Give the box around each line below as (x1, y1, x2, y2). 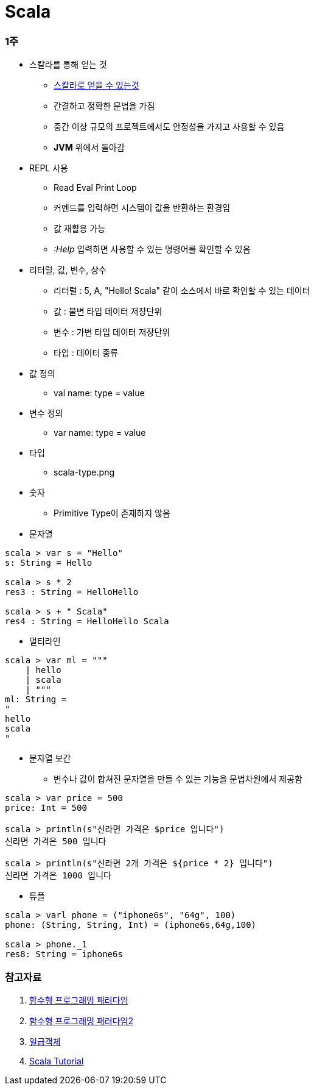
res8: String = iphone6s (5, 949, 123, 960)
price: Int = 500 (5, 803, 87, 813)
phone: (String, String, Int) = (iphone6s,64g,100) (5, 920, 257, 930)
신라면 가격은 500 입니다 (5, 836, 106, 847)
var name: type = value (54, 427, 146, 438)
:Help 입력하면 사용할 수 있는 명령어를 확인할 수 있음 (54, 244, 251, 255)
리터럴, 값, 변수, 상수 (29, 265, 106, 276)
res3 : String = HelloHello (5, 587, 139, 597)
